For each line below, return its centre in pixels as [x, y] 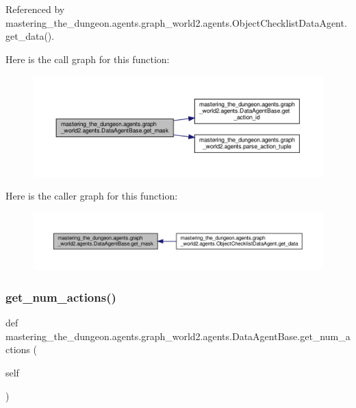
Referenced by [35, 9]
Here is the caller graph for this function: [92, 196]
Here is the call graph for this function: [88, 59]
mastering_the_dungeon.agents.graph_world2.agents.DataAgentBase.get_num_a [178, 336]
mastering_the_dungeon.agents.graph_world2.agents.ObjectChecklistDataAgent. [176, 22]
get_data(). [30, 36]
